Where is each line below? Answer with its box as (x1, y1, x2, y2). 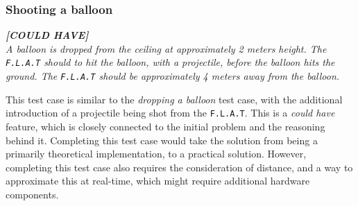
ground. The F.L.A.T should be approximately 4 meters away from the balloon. (6, 69, 340, 83)
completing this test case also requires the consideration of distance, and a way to (6, 160, 353, 174)
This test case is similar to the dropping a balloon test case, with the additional (6, 92, 343, 106)
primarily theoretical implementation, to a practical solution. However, (6, 146, 307, 161)
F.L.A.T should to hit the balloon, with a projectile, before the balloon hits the (6, 55, 335, 69)
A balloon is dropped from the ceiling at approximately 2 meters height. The (6, 41, 327, 55)
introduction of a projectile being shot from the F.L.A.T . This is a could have (6, 105, 335, 120)
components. (6, 187, 59, 201)
